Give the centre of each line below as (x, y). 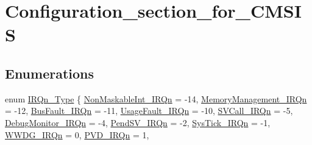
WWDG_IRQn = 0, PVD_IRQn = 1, (77, 134)
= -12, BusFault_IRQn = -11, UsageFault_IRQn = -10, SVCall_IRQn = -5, (149, 111)
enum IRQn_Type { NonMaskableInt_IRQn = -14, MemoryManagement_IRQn (156, 98)
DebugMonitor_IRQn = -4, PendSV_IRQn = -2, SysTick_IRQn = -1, (138, 122)
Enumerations (50, 73)
